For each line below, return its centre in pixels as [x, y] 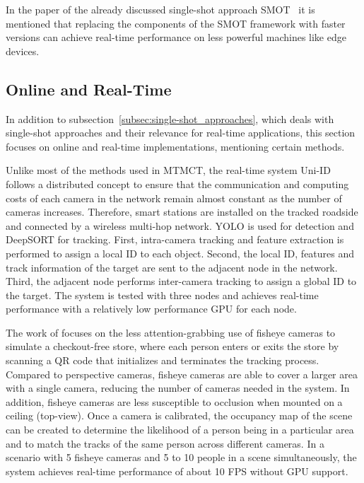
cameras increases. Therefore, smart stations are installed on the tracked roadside [182, 212]
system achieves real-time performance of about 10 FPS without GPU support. [177, 471]
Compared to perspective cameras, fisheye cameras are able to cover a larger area [182, 374]
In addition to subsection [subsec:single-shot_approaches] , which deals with [170, 118]
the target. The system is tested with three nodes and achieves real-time [162, 295]
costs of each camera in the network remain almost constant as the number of [174, 198]
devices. [23, 51]
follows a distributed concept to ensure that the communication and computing [177, 184]
